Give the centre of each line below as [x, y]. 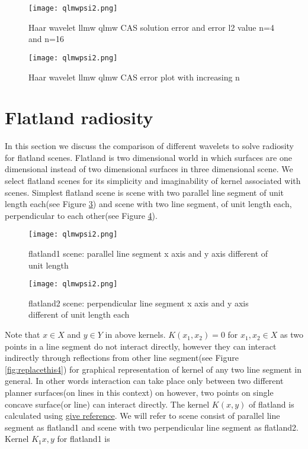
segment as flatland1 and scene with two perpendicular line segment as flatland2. [152, 427]
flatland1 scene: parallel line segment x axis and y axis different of [148, 253]
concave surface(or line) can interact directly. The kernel [107, 404]
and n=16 [46, 39]
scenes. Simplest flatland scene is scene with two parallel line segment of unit [145, 192]
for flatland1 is [84, 439]
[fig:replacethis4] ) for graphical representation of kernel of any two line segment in [153, 369]
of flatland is [272, 404]
